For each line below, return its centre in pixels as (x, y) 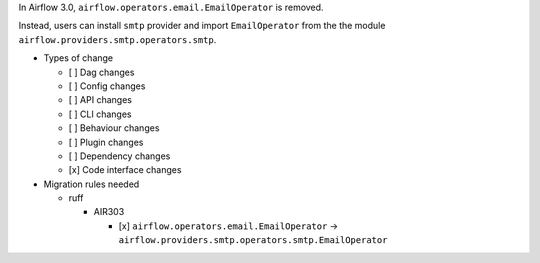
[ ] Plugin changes (106, 142)
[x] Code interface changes (125, 170)
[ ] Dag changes (101, 72)
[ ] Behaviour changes (114, 128)
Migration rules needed (91, 184)
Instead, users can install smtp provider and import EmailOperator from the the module (202, 26)
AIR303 (109, 212)
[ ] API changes (100, 100)
